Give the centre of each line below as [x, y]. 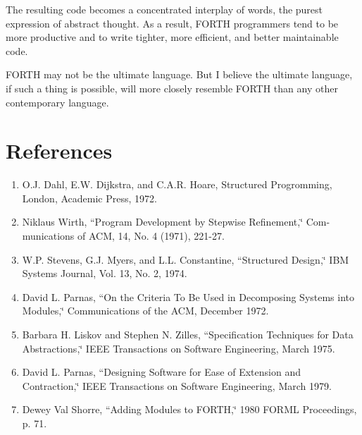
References [59, 151]
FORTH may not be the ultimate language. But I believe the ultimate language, [179, 74]
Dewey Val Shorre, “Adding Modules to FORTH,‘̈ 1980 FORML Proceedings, [189, 409]
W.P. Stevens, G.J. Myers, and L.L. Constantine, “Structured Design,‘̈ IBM [186, 259]
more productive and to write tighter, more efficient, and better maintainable [172, 37]
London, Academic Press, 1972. [89, 198]
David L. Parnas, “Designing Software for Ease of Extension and [161, 372]
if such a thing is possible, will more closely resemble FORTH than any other [172, 88]
